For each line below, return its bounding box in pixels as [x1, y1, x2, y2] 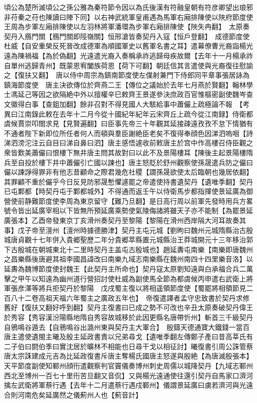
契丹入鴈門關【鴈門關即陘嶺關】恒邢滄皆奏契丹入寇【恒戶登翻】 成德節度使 [4, 31, 250, 41]
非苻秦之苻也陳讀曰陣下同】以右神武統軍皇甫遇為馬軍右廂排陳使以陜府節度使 [4, 11, 253, 22]
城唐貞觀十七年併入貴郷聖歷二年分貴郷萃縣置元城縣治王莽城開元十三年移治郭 [4, 234, 253, 245]
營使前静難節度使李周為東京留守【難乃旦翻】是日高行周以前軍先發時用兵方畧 [4, 195, 253, 206]
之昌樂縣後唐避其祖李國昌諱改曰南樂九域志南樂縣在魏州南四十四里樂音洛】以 [4, 254, 253, 264]
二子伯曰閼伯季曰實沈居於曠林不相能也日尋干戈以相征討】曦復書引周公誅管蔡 [4, 341, 253, 351]
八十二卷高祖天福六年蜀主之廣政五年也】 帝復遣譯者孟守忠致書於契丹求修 [10, 292, 250, 303]
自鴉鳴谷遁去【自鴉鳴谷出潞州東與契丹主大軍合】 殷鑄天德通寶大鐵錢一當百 [4, 321, 250, 332]
